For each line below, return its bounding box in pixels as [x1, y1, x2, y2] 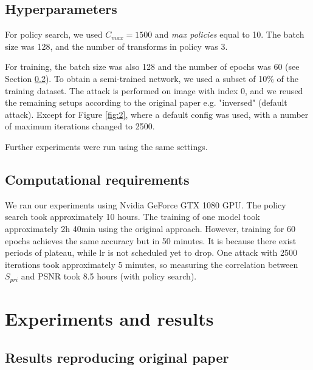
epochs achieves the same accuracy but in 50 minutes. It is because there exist [5, 234, 297, 247]
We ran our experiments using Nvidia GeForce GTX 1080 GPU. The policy [5, 198, 286, 211]
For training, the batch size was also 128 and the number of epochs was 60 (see [5, 60, 300, 73]
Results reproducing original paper [5, 348, 229, 366]
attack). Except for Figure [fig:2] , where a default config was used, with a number [5, 108, 309, 120]
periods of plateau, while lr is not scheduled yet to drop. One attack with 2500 [5, 246, 298, 259]
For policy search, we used [5, 28, 103, 41]
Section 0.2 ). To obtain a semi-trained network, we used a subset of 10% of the [5, 72, 298, 84]
